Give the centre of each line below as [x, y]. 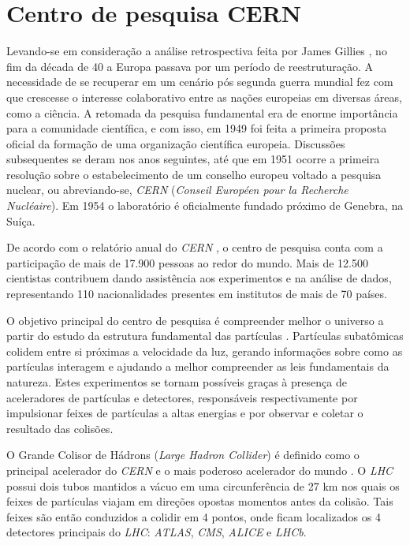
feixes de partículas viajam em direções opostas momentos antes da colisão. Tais [200, 501]
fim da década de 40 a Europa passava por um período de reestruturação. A [190, 66]
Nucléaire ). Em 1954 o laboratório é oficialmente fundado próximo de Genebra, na [205, 205]
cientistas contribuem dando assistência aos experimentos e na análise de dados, [199, 278]
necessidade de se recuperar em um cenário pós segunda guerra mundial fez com [200, 82]
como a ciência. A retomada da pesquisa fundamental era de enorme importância [202, 112]
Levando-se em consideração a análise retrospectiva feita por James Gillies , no [197, 51]
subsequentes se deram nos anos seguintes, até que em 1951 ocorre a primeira [193, 159]
